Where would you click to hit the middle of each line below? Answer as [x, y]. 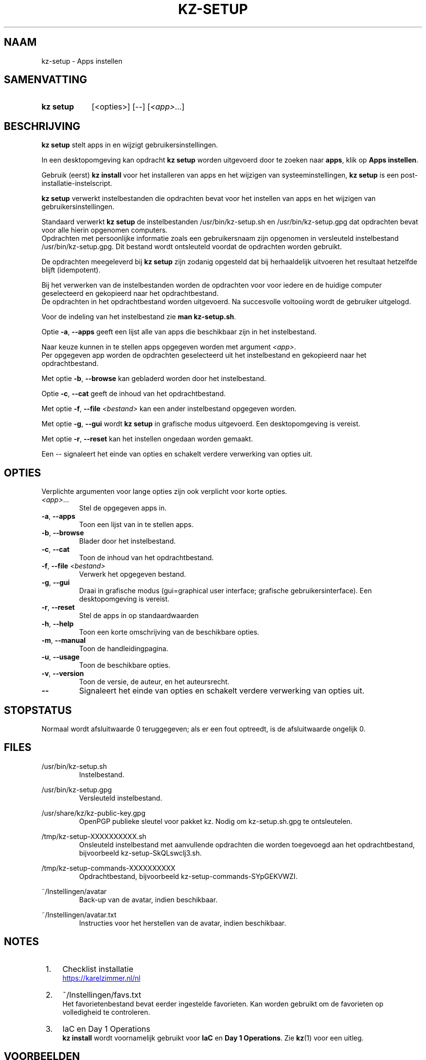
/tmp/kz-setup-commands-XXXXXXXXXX [108, 868]
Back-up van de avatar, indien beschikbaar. [148, 899]
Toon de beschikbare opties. [125, 665]
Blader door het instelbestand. [127, 541]
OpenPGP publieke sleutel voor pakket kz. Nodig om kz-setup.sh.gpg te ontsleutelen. [216, 821]
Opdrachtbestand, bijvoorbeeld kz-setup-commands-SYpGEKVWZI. [188, 876]
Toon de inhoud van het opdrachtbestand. [146, 558]
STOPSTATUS [38, 710]
